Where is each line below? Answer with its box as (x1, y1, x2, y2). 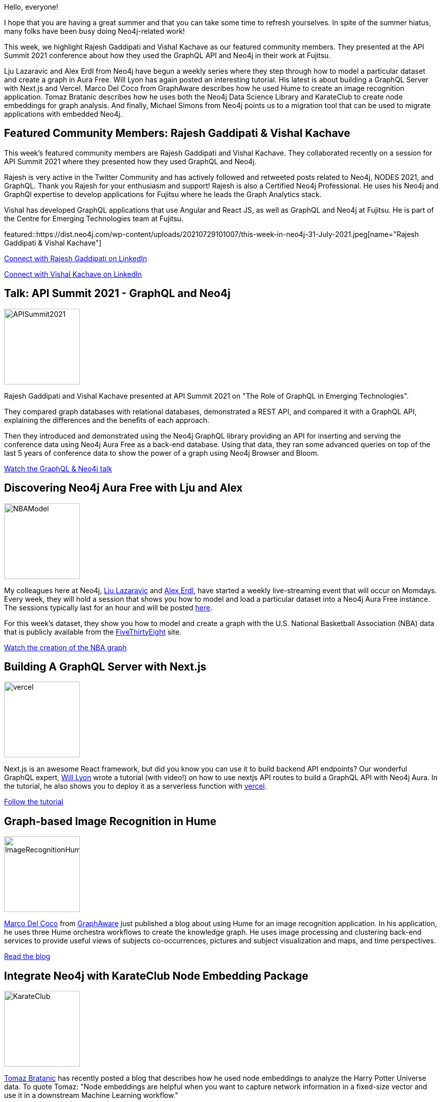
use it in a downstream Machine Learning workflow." (4, 1091, 178, 1100)
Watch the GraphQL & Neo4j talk (4, 464, 112, 473)
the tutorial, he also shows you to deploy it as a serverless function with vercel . (4, 782, 267, 791)
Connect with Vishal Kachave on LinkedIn (4, 269, 142, 278)
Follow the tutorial (4, 797, 64, 806)
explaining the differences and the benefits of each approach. (4, 415, 210, 424)
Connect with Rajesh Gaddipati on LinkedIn (4, 254, 148, 263)
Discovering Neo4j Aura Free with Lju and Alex (4, 482, 243, 495)
